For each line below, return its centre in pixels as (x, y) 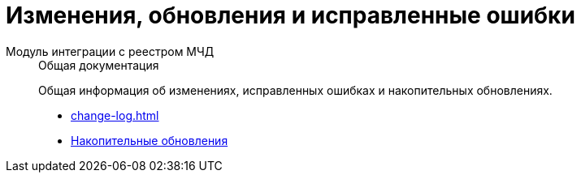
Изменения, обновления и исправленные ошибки (290, 15)
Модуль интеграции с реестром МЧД (110, 51)
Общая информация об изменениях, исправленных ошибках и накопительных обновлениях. (295, 90)
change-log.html (115, 115)
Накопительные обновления (150, 140)
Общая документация (99, 65)
